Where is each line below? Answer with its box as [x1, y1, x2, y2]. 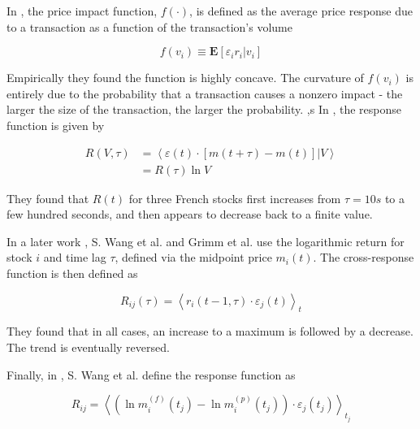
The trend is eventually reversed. [6, 338, 170, 355]
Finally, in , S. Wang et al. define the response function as [6, 366, 296, 383]
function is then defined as [6, 265, 138, 281]
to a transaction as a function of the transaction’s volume [6, 18, 292, 35]
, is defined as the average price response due [189, 2, 414, 19]
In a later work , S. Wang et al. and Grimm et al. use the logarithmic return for [6, 232, 405, 249]
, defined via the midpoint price [115, 249, 272, 266]
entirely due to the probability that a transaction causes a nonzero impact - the [6, 84, 403, 102]
